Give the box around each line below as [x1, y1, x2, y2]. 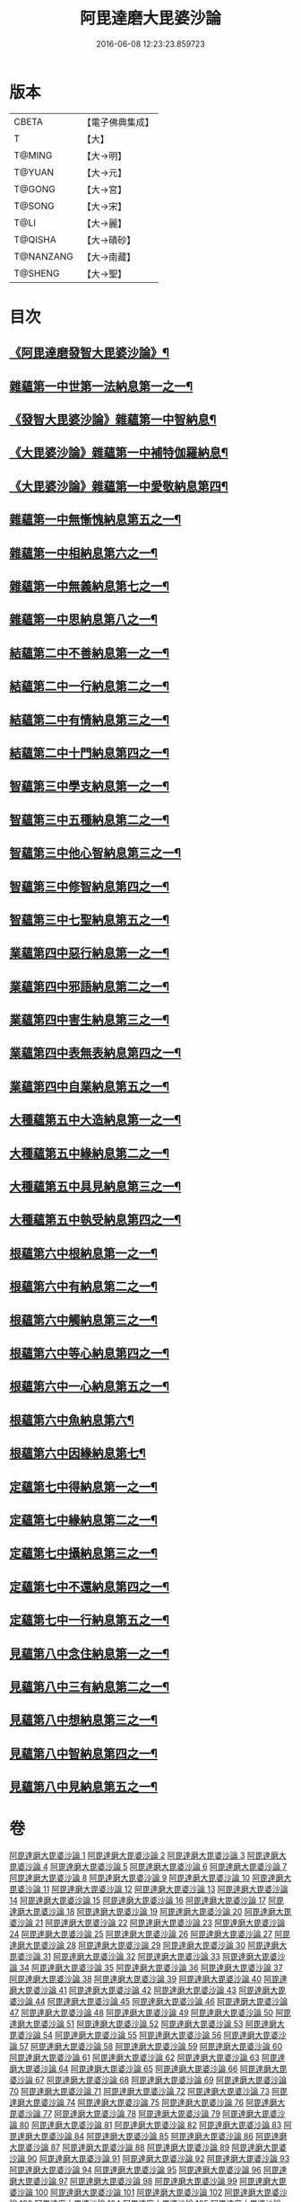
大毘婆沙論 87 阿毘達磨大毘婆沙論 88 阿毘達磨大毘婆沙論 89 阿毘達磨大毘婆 [9, 2142, 287, 2153]
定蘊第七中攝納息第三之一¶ [9, 1546, 159, 1561]
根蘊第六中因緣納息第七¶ [9, 1446, 146, 1461]
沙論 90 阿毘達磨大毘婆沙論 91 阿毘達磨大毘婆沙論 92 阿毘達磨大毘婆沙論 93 [9, 2153, 290, 2163]
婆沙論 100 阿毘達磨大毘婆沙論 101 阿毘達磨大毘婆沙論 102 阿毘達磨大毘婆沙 [9, 2187, 288, 2198]
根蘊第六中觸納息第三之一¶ [9, 1313, 159, 1328]
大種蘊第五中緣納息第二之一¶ [9, 1145, 170, 1161]
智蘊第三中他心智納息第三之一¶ [9, 845, 182, 861]
